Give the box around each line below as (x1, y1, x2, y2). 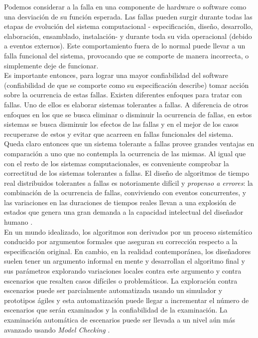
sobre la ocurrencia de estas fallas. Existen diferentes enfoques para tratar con (4, 89, 242, 100)
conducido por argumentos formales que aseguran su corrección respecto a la (4, 236, 238, 247)
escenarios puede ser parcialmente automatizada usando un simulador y (4, 285, 223, 296)
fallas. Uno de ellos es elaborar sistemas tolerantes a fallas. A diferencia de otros (4, 99, 249, 109)
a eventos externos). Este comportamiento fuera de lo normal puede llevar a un (4, 40, 246, 51)
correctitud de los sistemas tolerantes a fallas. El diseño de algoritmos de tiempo (4, 168, 250, 178)
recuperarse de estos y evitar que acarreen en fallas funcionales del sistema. (4, 128, 234, 139)
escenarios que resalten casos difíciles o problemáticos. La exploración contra (4, 275, 238, 286)
